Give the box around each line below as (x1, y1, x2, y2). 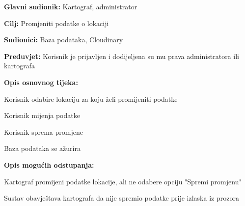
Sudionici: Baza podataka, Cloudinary (4, 34, 123, 45)
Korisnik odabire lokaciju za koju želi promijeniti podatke (4, 93, 178, 104)
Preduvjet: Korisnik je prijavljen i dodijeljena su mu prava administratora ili (4, 51, 239, 61)
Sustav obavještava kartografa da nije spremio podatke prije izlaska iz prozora (4, 193, 239, 203)
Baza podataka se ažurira (4, 143, 81, 153)
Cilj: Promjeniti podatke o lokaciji (4, 18, 109, 28)
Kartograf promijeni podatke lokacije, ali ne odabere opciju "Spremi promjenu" (4, 176, 242, 186)
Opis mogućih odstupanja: (4, 159, 94, 170)
